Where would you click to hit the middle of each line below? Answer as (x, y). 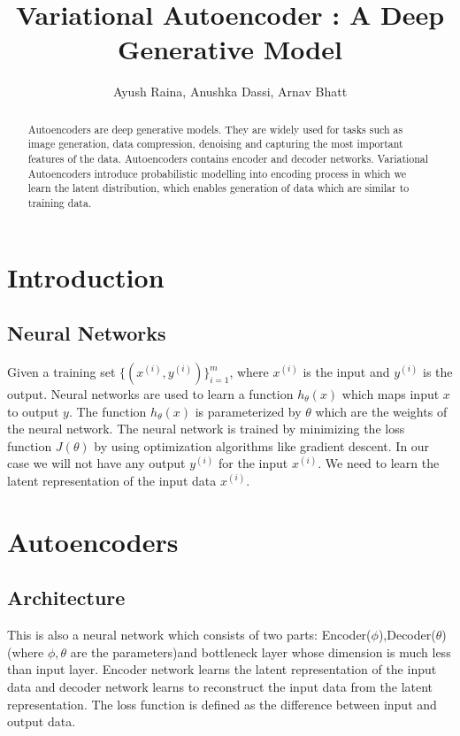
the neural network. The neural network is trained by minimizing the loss (206, 429)
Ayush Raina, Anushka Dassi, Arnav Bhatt (230, 92)
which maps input (391, 394)
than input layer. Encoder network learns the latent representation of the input (222, 669)
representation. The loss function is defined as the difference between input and (222, 704)
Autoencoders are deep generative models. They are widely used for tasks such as (215, 129)
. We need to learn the (379, 463)
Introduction (86, 276)
